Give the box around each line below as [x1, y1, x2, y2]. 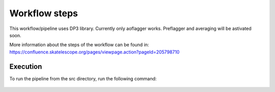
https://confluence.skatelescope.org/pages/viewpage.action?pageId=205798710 [9, 49, 180, 55]
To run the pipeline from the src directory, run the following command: [9, 75, 157, 81]
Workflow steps [9, 8, 78, 19]
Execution [9, 62, 42, 71]
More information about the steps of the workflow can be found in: [9, 42, 149, 48]
